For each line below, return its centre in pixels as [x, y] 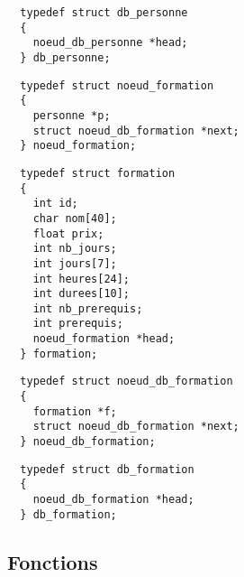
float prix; [68, 233]
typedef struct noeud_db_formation [127, 382]
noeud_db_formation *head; [113, 500]
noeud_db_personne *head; [110, 43]
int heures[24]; [81, 279]
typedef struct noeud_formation [117, 85]
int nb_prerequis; [88, 308]
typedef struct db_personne [104, 13]
